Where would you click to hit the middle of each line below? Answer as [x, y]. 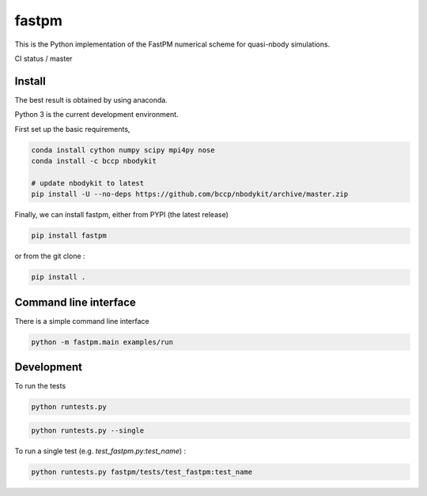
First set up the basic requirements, [72, 129]
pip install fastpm [69, 236]
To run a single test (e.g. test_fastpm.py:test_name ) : [100, 451]
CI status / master [43, 58]
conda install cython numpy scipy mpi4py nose [123, 150]
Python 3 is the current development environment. [96, 115]
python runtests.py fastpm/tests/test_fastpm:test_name [142, 472]
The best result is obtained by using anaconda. [91, 100]
